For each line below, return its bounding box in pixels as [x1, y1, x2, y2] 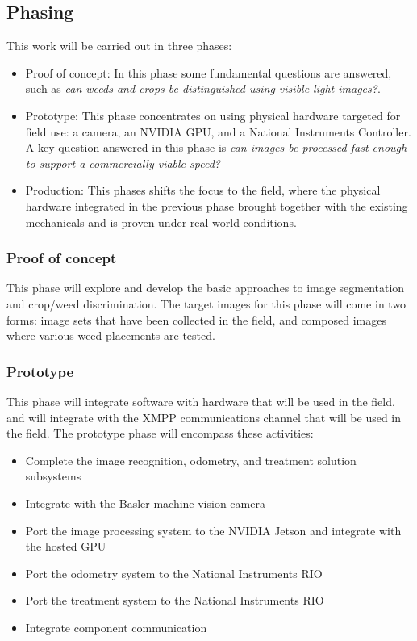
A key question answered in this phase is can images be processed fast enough [25, 139, 407, 156]
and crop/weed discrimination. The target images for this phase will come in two [6, 295, 407, 312]
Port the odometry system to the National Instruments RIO [25, 564, 323, 581]
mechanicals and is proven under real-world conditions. [25, 213, 297, 230]
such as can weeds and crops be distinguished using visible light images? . [25, 80, 381, 97]
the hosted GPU [25, 538, 106, 555]
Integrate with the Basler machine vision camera [25, 494, 265, 511]
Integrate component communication [25, 618, 207, 635]
